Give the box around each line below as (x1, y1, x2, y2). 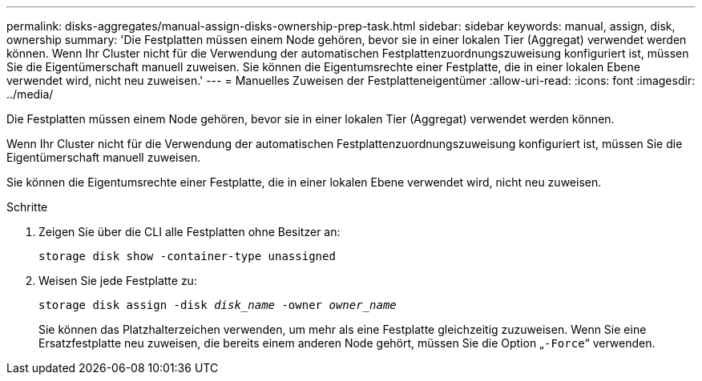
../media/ (6, 87, 54, 101)
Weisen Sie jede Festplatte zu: (38, 274, 197, 287)
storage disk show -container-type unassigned (38, 250, 336, 263)
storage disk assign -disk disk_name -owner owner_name (38, 299, 397, 311)
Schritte (6, 200, 48, 214)
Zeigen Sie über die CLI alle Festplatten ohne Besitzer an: (38, 225, 341, 239)
